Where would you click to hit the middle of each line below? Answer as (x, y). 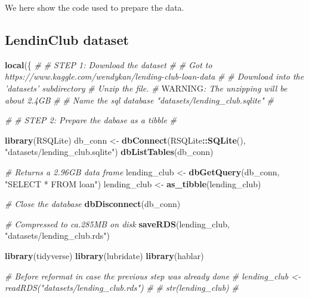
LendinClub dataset (67, 39)
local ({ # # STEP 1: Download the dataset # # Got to (109, 64)
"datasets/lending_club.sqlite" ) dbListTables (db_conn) (109, 152)
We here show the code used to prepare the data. (95, 7)
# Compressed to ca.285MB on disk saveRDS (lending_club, (117, 223)
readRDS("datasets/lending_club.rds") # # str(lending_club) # (122, 288)
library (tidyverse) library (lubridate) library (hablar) (104, 255)
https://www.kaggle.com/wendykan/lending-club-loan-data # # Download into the (154, 76)
